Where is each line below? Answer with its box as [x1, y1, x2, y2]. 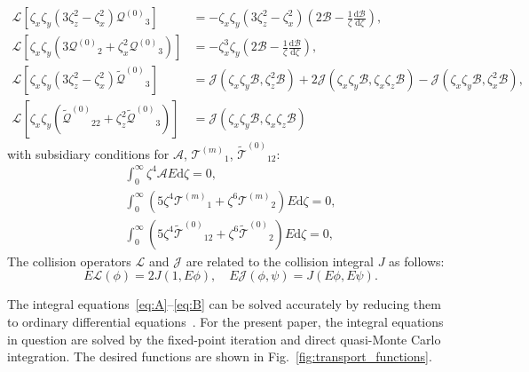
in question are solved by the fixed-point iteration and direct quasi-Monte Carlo [7, 329, 441, 348]
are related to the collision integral [186, 251, 375, 270]
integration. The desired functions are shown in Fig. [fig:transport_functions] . [7, 347, 432, 366]
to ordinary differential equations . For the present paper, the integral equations [7, 312, 444, 330]
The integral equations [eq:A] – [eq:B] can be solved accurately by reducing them [7, 295, 441, 313]
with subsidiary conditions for [7, 144, 170, 162]
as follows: [389, 251, 445, 270]
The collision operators [7, 251, 131, 270]
